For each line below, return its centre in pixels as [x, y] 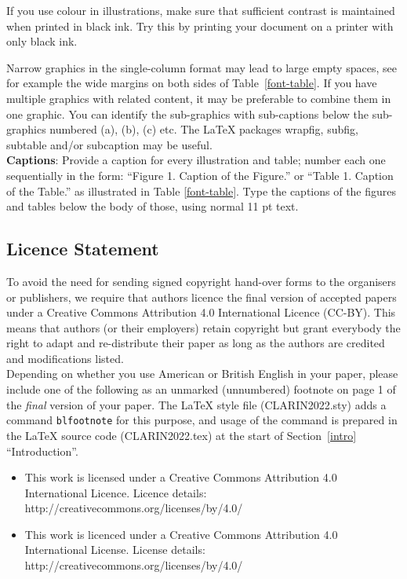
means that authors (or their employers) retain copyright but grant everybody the [203, 327]
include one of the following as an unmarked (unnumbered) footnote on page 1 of [201, 389]
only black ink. [42, 41]
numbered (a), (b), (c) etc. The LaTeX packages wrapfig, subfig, [204, 129]
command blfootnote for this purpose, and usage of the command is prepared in [202, 420]
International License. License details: [115, 550]
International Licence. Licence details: [116, 492]
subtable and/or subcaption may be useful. [109, 144]
